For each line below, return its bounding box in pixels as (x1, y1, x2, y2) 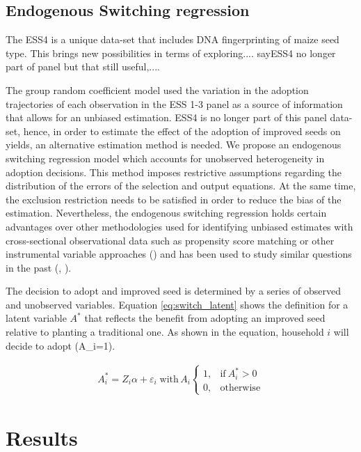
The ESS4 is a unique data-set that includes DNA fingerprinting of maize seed (6, 32, 339, 47)
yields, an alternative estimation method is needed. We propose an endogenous (6, 137, 342, 152)
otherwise (220, 382, 261, 393)
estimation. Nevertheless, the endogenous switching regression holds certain (6, 205, 327, 220)
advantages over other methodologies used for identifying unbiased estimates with (6, 219, 353, 233)
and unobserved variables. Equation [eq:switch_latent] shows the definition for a (6, 297, 348, 311)
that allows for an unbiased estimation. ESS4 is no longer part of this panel (6, 110, 327, 125)
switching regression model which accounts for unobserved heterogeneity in (6, 150, 325, 165)
